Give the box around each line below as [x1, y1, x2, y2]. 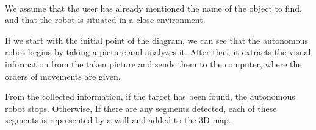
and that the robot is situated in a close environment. [5, 13, 206, 26]
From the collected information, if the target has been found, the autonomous [5, 90, 295, 103]
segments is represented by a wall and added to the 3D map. [5, 114, 231, 126]
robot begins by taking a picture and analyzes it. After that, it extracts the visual [5, 46, 311, 58]
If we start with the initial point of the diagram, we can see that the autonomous [5, 33, 308, 46]
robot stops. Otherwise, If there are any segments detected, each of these [5, 101, 277, 114]
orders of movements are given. [5, 69, 121, 82]
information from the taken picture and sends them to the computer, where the [5, 57, 302, 70]
